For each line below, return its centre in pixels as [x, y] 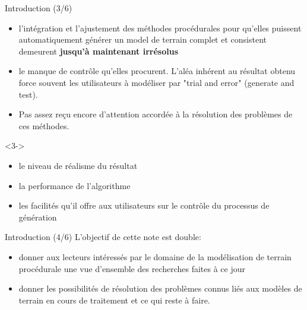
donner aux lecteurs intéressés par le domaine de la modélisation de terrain [155, 256]
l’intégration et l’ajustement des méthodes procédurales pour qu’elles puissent [160, 28]
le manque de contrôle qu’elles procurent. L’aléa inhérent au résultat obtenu [157, 71]
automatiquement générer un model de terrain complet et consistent [143, 39]
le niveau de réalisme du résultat [78, 165]
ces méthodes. [44, 125]
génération [38, 217]
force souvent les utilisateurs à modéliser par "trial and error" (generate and [156, 82]
